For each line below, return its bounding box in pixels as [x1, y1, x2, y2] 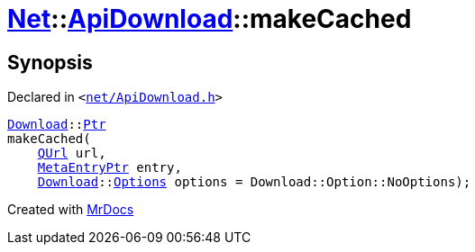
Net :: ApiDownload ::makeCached [7, 4, 412, 34]
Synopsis [7, 50, 93, 74]
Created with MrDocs [7, 202, 134, 218]
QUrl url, [37, 146, 106, 161]
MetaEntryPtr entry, [37, 160, 182, 175]
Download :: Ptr [7, 117, 106, 132]
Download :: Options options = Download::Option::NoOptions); [37, 175, 471, 190]
